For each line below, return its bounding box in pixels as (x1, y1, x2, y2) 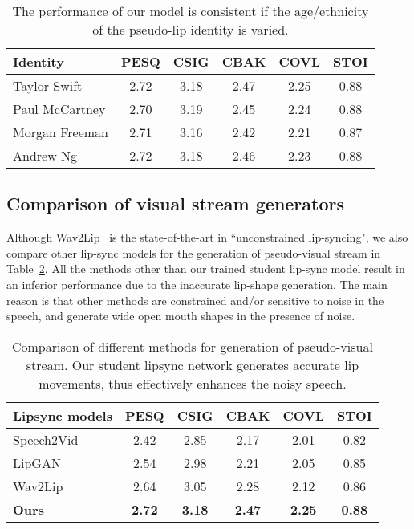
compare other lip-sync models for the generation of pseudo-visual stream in (6, 244, 381, 261)
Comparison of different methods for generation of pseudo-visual (11, 336, 373, 356)
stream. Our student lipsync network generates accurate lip (26, 355, 359, 374)
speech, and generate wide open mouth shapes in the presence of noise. (6, 307, 355, 324)
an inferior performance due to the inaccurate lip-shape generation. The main (6, 275, 388, 292)
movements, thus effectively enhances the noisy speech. (39, 373, 347, 393)
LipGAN (13, 453, 61, 472)
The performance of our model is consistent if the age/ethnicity (12, 2, 369, 20)
